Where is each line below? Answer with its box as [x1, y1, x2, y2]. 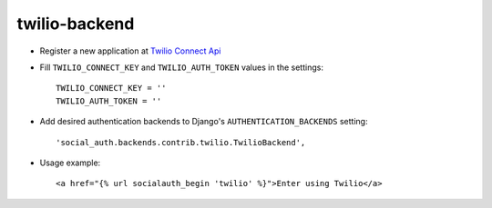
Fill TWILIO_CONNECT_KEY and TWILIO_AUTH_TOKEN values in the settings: [39, 62, 323, 73]
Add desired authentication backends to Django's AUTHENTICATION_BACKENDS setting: [39, 116, 368, 127]
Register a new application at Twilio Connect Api [39, 45, 221, 56]
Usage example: [39, 157, 101, 168]
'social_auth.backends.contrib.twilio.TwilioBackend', [56, 137, 306, 147]
